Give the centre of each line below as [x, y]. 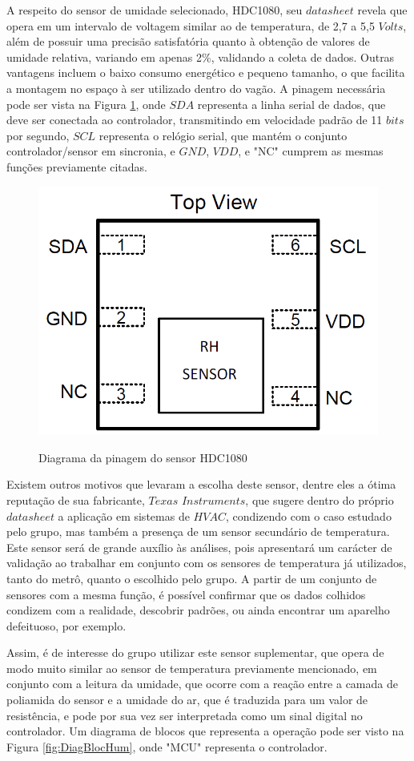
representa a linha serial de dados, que [291, 104]
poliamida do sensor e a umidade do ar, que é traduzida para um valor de [187, 700]
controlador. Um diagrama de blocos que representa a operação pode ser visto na [205, 731]
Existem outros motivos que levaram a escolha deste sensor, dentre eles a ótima [201, 484]
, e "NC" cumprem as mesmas [311, 151]
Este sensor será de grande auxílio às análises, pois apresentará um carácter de [199, 547]
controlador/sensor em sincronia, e [91, 151]
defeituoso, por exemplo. [66, 625]
